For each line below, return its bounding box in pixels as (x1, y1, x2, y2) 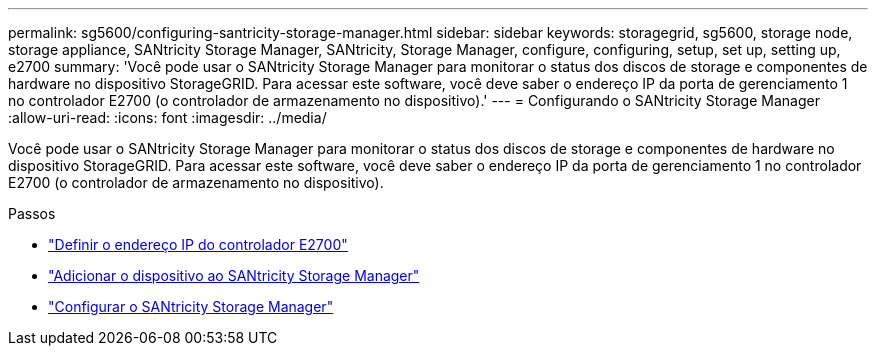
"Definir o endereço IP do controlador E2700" (48, 236, 348, 253)
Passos (8, 205, 56, 222)
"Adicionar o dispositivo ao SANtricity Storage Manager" (48, 267, 420, 284)
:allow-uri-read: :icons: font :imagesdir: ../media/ (8, 109, 327, 126)
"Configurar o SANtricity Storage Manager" (48, 298, 334, 315)
